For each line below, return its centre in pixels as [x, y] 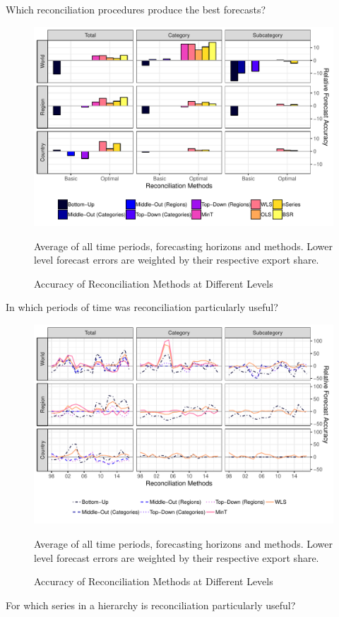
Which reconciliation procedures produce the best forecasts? [136, 9]
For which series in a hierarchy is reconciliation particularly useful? [151, 605]
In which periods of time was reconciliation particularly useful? [142, 307]
